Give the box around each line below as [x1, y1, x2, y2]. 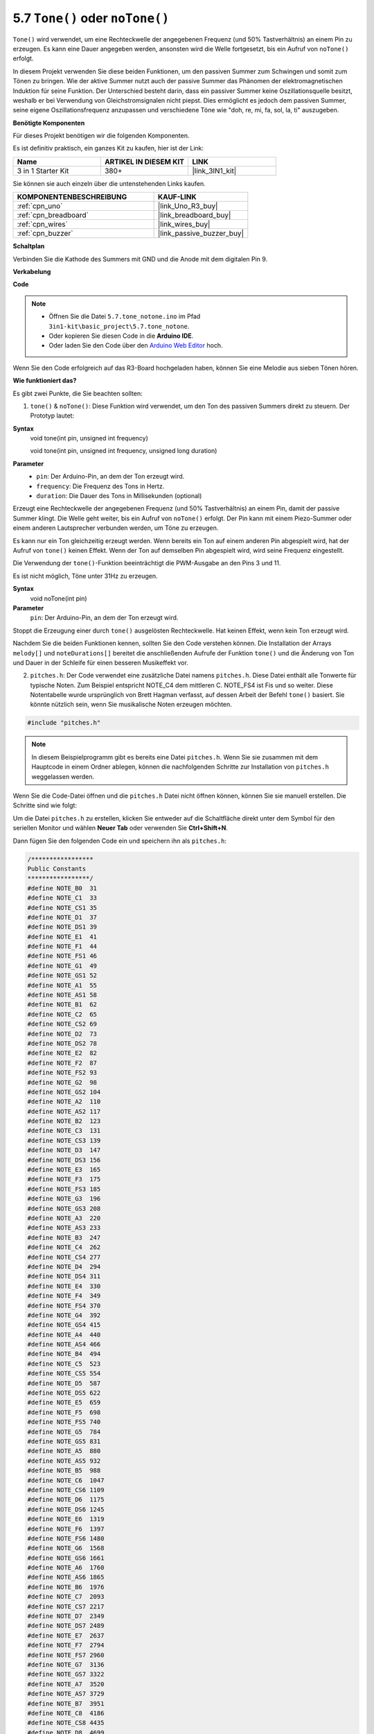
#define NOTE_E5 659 [27, 1398, 101, 1407]
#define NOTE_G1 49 [27, 961, 97, 970]
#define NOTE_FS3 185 [27, 1185, 101, 1193]
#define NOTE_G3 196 [27, 1195, 101, 1203]
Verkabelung [12, 268, 51, 276]
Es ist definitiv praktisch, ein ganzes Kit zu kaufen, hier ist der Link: [12, 144, 204, 153]
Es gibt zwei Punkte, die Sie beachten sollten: [12, 389, 143, 397]
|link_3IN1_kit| [192, 166, 237, 175]
